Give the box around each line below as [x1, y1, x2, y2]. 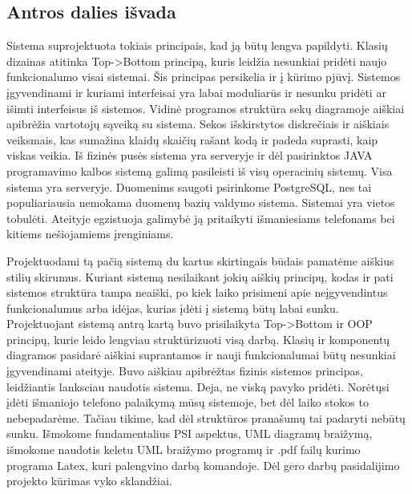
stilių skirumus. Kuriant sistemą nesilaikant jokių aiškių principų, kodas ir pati [6, 268, 394, 285]
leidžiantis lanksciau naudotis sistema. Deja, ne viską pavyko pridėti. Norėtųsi [6, 378, 390, 395]
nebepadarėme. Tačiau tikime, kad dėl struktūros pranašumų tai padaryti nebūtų [6, 409, 406, 426]
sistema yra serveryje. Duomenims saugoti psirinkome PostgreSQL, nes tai [6, 178, 372, 195]
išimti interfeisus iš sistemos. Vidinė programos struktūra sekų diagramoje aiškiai [6, 99, 405, 116]
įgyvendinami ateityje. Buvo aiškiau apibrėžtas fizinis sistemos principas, [6, 362, 363, 379]
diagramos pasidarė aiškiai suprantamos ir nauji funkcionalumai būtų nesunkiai [6, 346, 396, 363]
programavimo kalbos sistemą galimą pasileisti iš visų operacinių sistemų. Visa [6, 162, 393, 179]
